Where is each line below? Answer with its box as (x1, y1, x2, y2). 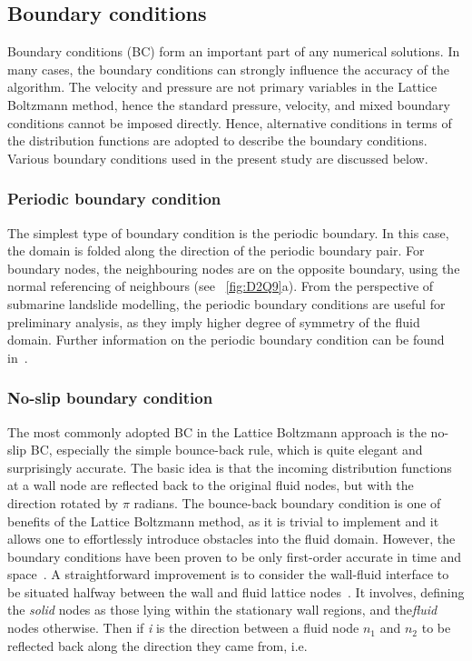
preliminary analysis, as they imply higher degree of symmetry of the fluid (7, 312, 420, 331)
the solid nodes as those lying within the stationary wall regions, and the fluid (7, 600, 438, 619)
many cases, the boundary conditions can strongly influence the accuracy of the (7, 59, 449, 78)
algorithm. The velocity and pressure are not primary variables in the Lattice (7, 77, 438, 96)
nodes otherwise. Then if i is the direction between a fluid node (7, 618, 359, 637)
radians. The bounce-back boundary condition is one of (133, 493, 441, 512)
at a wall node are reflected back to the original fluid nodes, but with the (7, 476, 414, 495)
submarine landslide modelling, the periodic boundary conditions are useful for (7, 294, 446, 313)
